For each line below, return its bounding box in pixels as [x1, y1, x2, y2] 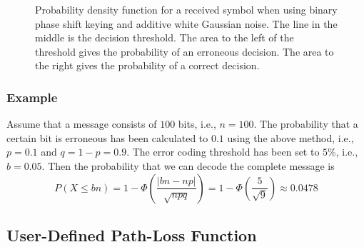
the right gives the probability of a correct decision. [35, 58, 260, 73]
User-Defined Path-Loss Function [6, 223, 257, 246]
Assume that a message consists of [6, 116, 157, 131]
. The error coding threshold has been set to [126, 144, 320, 159]
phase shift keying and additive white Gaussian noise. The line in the [35, 16, 338, 31]
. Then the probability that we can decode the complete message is [41, 158, 335, 173]
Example [6, 88, 58, 106]
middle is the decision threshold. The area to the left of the [35, 30, 294, 45]
